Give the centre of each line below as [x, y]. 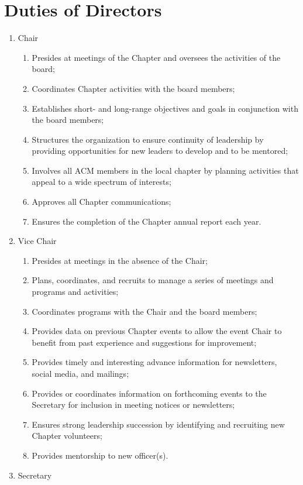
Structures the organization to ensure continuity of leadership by [148, 139]
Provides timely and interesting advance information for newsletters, [154, 362]
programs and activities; [75, 292]
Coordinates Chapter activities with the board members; [133, 88]
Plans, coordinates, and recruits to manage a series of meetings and [153, 280]
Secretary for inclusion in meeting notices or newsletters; [133, 405]
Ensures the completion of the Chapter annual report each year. [147, 221]
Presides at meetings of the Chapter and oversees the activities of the [156, 57]
